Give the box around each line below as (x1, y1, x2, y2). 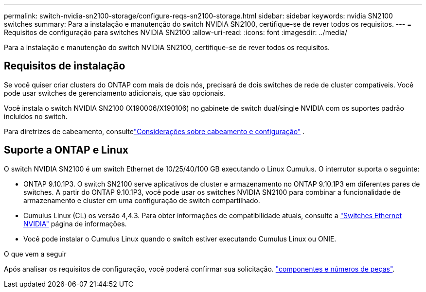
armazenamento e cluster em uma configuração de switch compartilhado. (23, 196, 260, 205)
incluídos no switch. (4, 112, 68, 120)
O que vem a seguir (4, 249, 67, 258)
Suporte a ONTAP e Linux (4, 144, 129, 156)
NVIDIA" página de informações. (23, 219, 127, 228)
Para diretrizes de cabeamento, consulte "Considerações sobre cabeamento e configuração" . (4, 127, 305, 136)
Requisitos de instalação (4, 60, 125, 72)
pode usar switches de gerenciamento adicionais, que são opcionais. (4, 88, 226, 97)
